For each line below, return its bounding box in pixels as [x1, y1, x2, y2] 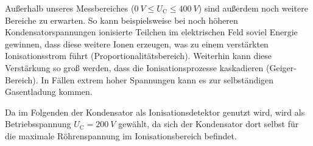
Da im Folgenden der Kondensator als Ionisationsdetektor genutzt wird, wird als [5, 105, 305, 118]
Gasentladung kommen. [5, 85, 93, 98]
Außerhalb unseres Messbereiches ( [5, 2, 135, 14]
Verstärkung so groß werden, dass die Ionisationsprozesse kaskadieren [5, 61, 264, 74]
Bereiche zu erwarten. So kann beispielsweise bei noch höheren [5, 13, 238, 26]
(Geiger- [266, 61, 297, 74]
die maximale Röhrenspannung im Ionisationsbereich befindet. [5, 129, 237, 142]
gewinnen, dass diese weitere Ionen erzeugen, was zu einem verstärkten [5, 37, 269, 50]
